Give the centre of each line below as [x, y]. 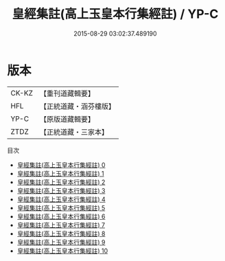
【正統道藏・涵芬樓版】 [77, 106]
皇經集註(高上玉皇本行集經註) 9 [61, 242]
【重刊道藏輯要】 [67, 93]
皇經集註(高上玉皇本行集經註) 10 [62, 251]
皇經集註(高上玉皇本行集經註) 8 [61, 234]
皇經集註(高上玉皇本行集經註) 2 [61, 182]
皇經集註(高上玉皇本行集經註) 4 [61, 199]
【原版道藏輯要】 [67, 119]
